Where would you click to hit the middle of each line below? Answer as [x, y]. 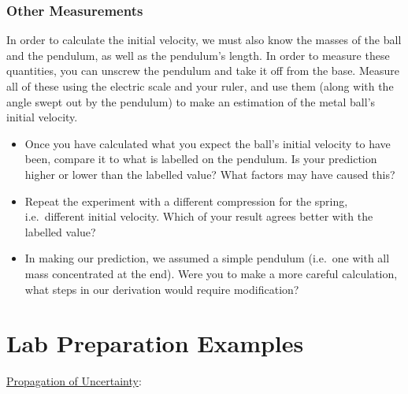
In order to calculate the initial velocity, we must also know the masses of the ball [204, 40]
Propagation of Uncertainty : [74, 381]
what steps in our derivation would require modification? [162, 289]
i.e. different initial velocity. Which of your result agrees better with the [199, 216]
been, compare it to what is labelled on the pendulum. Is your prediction [201, 159]
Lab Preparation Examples [155, 343]
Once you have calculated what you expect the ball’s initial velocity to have [208, 143]
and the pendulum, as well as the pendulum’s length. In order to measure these [198, 55]
